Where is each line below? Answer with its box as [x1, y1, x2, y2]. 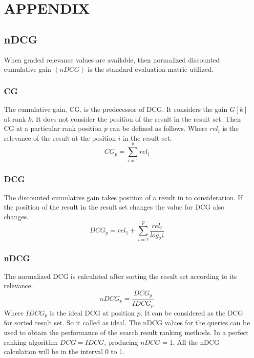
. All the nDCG [172, 337, 220, 347]
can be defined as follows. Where [109, 123, 208, 133]
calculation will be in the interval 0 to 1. [4, 346, 125, 357]
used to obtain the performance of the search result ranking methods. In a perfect [4, 327, 249, 337]
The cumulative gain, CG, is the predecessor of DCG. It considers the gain [4, 104, 228, 114]
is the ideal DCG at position [49, 307, 135, 317]
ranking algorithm [4, 337, 58, 347]
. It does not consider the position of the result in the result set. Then [31, 113, 241, 124]
